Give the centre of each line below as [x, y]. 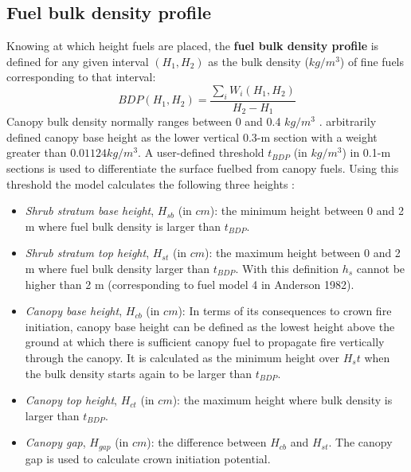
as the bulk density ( [258, 61]
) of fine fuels [372, 61]
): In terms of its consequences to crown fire [285, 311]
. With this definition [287, 269]
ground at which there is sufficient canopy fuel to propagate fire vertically [205, 342]
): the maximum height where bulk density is [282, 400]
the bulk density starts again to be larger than [139, 373]
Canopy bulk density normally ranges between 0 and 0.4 [144, 121]
